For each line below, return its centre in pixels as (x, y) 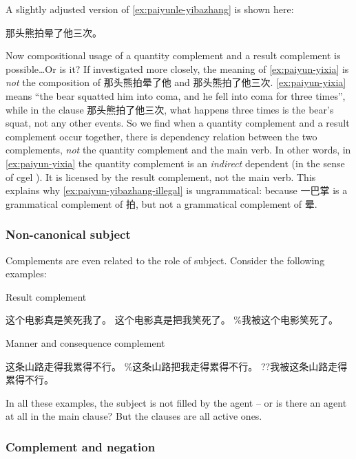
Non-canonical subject (68, 234)
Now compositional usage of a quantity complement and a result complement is (173, 55)
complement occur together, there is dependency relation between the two (161, 136)
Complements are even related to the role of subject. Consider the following (165, 260)
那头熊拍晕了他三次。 (54, 32)
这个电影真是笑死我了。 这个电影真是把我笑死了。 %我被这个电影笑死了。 (172, 320)
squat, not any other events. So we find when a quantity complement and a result (178, 123)
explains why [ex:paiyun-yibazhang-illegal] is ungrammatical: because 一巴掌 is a (177, 190)
